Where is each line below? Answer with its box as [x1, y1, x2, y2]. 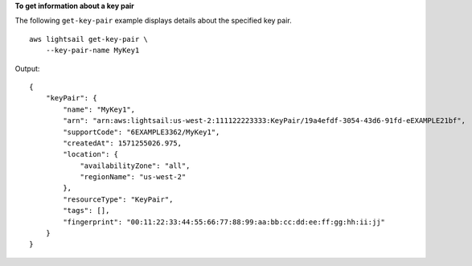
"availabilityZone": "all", [80, 161, 191, 170]
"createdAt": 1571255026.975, [63, 138, 183, 148]
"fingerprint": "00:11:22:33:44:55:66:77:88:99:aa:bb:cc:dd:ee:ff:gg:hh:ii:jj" [63, 217, 386, 227]
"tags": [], [63, 206, 110, 215]
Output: [14, 63, 40, 73]
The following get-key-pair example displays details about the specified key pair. [14, 16, 293, 26]
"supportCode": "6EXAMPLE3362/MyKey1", [63, 127, 220, 137]
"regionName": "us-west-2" [80, 173, 187, 182]
